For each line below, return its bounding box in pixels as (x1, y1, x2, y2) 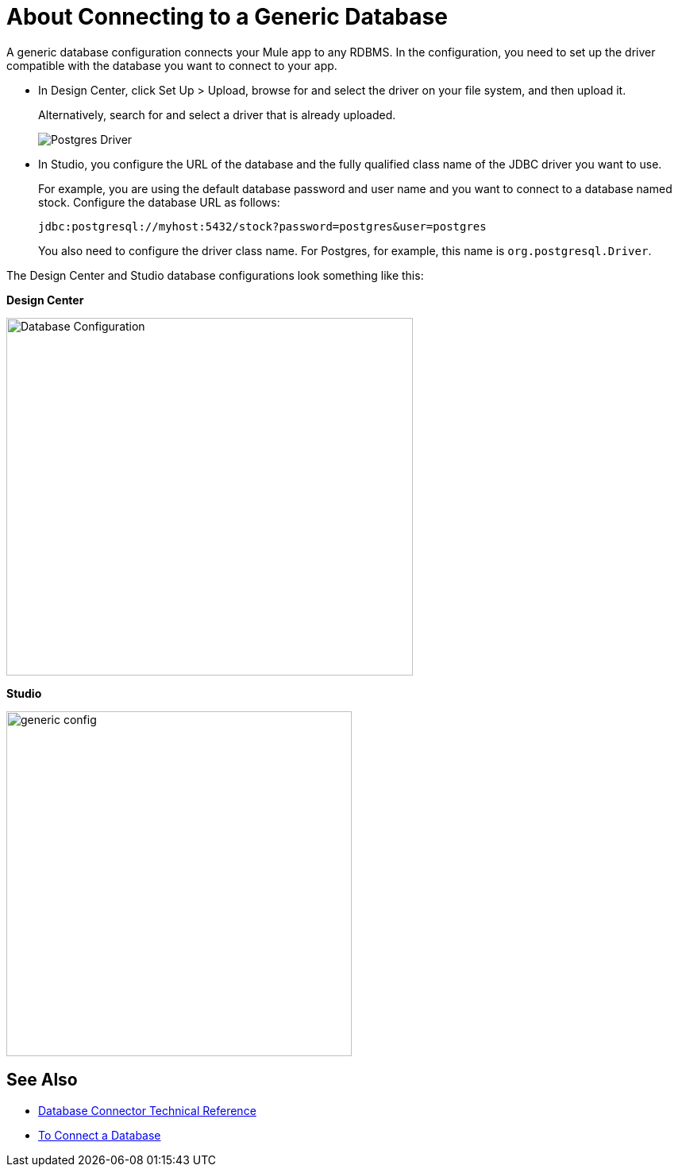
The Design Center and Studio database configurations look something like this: (6, 268, 424, 282)
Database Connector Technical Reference (38, 1103, 256, 1117)
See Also (6, 1070, 78, 1090)
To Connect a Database (38, 1128, 161, 1142)
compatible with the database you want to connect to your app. (6, 58, 337, 72)
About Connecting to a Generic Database (6, 3, 448, 30)
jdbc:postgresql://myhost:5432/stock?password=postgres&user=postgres (38, 219, 487, 233)
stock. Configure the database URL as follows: (38, 195, 280, 209)
